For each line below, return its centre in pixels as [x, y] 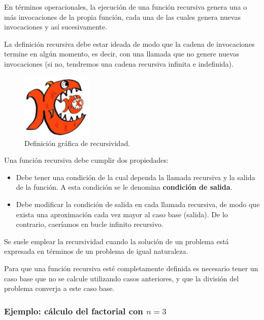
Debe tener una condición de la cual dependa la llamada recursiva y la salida [136, 177]
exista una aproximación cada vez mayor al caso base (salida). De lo [122, 214]
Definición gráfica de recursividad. [77, 143]
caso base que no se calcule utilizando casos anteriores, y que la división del [122, 278]
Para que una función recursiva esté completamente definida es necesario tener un [131, 268]
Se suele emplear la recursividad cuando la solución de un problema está [117, 241]
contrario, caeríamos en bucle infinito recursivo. [90, 224]
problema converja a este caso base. [59, 288]
